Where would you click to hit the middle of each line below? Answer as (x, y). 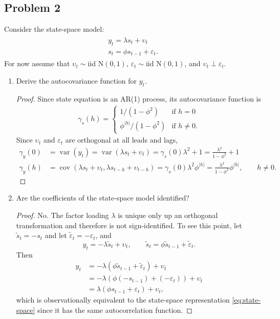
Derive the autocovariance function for (77, 80)
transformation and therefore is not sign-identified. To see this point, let (129, 225)
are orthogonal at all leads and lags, (122, 140)
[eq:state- (246, 300)
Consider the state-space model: (54, 29)
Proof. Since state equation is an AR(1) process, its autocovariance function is (139, 98)
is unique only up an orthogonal (168, 215)
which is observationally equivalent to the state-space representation (123, 300)
